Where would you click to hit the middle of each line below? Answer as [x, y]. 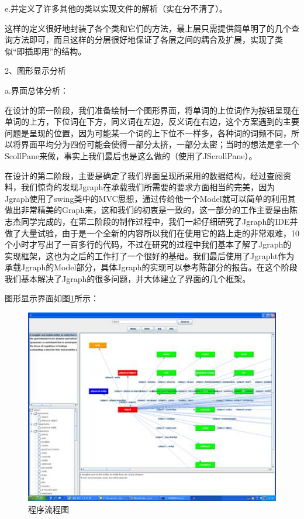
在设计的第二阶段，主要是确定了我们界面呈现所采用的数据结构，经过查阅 [144, 175]
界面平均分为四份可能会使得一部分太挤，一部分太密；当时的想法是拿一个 [160, 144]
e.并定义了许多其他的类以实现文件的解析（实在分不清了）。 [116, 8]
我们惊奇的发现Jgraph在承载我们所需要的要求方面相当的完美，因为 [148, 187]
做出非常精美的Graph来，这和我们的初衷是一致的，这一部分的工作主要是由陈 [151, 210]
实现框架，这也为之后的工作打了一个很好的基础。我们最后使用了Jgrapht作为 [150, 255]
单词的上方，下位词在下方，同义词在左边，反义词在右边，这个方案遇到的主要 [152, 121]
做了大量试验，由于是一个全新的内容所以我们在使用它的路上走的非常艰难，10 [152, 233]
